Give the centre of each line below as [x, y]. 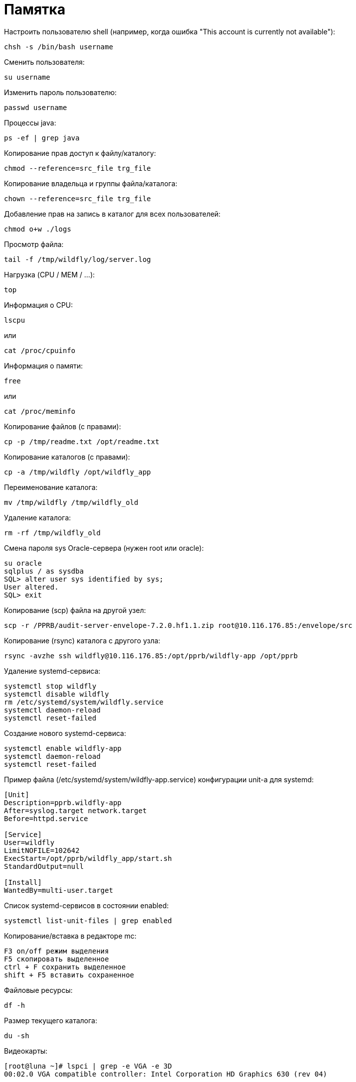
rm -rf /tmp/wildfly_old [52, 533]
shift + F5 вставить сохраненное [69, 975]
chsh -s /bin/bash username [59, 47]
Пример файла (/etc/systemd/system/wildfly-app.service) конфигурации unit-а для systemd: [159, 779]
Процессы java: [30, 122]
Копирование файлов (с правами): [62, 426]
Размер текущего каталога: [51, 1020]
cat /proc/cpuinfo [40, 350]
